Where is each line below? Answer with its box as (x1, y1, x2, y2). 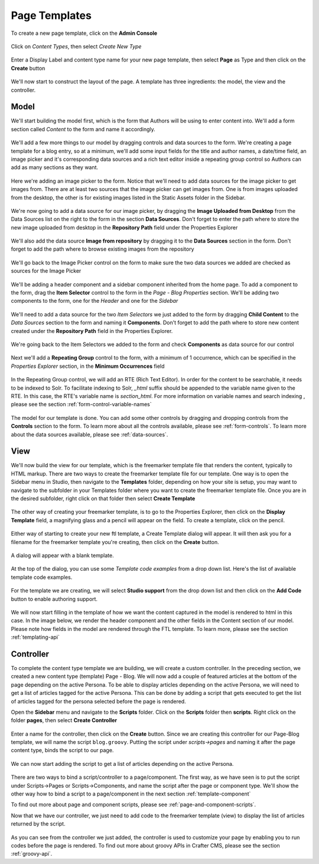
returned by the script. (11, 820, 66, 827)
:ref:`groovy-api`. (11, 850, 53, 857)
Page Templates (11, 9, 92, 22)
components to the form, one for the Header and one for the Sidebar (11, 297, 178, 305)
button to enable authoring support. (11, 595, 97, 603)
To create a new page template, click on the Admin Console (11, 30, 158, 37)
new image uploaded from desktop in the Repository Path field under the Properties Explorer (11, 224, 238, 231)
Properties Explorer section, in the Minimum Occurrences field (11, 363, 165, 370)
